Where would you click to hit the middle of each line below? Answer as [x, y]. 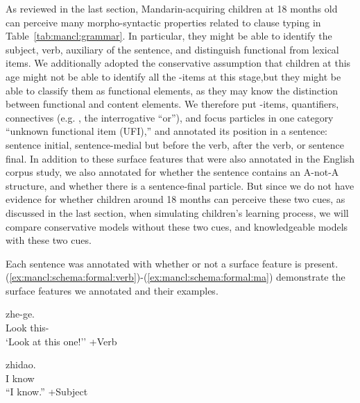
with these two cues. [49, 240]
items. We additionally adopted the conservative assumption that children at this [178, 63]
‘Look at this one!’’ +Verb [61, 341]
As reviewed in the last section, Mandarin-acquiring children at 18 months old [172, 8]
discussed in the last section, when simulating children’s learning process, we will [177, 212]
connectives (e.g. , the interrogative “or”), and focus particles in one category [170, 117]
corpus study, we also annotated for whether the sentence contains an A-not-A [172, 172]
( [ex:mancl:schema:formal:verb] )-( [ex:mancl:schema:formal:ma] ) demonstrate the [175, 277]
